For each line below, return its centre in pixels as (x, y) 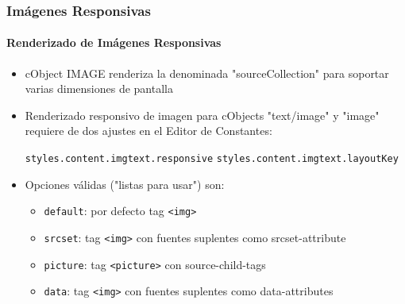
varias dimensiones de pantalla (99, 89)
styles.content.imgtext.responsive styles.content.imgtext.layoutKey (212, 159)
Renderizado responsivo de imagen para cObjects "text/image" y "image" (202, 115)
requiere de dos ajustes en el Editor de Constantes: (148, 131)
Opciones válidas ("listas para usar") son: (125, 184)
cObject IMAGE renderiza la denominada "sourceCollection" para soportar (207, 73)
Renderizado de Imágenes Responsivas (114, 42)
